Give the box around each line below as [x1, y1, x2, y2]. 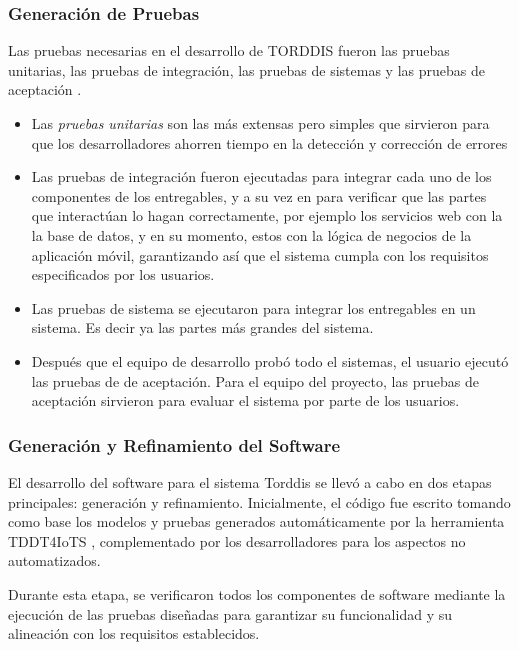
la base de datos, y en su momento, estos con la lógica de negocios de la [31, 224, 472, 245]
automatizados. [8, 550, 101, 571]
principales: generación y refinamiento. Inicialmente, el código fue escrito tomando [8, 491, 511, 512]
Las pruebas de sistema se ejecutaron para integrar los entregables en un [31, 297, 476, 318]
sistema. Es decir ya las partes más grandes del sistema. [31, 317, 374, 338]
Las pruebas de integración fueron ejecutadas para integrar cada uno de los [31, 166, 492, 187]
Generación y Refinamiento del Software [8, 432, 341, 457]
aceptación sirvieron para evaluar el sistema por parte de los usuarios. [31, 390, 460, 411]
